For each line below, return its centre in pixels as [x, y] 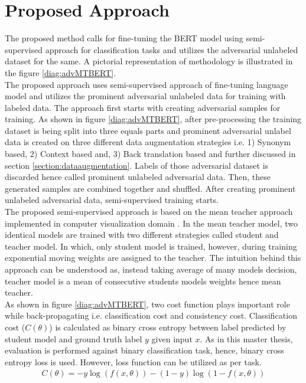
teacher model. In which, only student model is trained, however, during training [151, 246]
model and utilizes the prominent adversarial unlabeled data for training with [145, 96]
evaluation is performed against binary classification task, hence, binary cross [144, 350]
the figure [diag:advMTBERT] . [61, 72]
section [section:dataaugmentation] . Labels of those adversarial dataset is [137, 165]
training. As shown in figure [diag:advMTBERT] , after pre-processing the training [153, 119]
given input [172, 338]
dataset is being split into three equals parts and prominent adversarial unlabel [148, 130]
